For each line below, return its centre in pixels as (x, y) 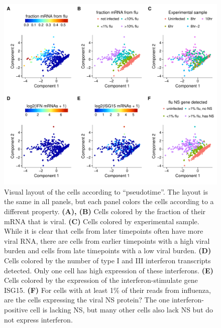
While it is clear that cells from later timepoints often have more (104, 231)
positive (16, 309)
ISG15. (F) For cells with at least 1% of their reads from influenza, (107, 290)
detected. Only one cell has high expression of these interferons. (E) (109, 270)
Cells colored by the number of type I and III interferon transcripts (107, 260)
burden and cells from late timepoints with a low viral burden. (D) (108, 251)
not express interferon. (38, 319)
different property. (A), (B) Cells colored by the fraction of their (105, 211)
